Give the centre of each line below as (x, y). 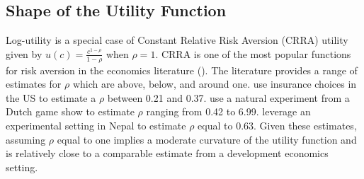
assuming (26, 139)
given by (24, 53)
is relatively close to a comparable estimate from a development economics (167, 153)
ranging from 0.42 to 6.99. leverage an (228, 111)
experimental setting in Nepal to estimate (96, 125)
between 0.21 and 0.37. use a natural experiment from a (228, 97)
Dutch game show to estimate (70, 111)
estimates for (34, 84)
